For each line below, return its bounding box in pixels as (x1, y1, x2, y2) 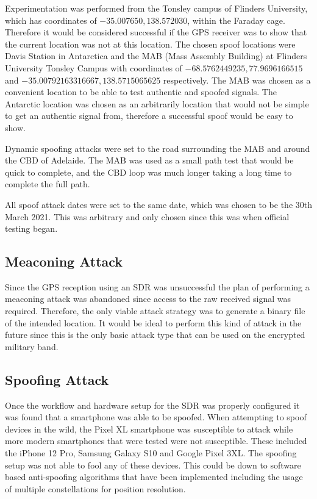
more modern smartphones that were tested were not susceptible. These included (5, 434, 307, 447)
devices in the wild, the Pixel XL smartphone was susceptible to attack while (5, 422, 293, 435)
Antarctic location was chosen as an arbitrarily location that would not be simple (5, 97, 309, 110)
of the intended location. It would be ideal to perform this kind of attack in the (5, 316, 302, 329)
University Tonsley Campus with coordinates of (5, 61, 182, 74)
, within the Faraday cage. (187, 13, 285, 26)
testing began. (5, 222, 58, 235)
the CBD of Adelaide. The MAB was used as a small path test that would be (5, 154, 294, 167)
